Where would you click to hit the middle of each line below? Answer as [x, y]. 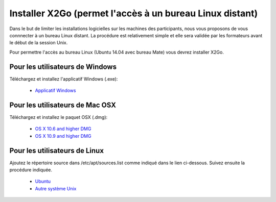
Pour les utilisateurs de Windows [63, 67]
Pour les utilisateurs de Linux [57, 150]
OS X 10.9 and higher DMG [63, 136]
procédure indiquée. [31, 170]
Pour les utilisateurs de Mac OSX [63, 105]
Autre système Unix [56, 188]
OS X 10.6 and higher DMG [63, 129]
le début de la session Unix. [39, 43]
